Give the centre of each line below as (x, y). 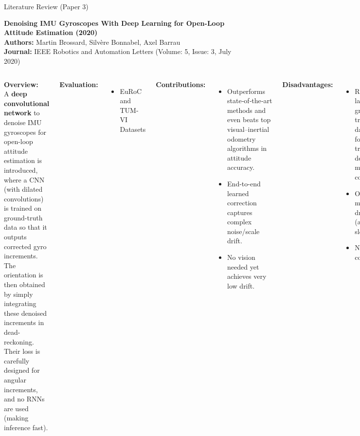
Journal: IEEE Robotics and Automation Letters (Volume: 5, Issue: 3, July (118, 51)
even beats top (249, 119)
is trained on (23, 208)
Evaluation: (79, 84)
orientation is (24, 275)
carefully (17, 360)
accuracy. (241, 167)
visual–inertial (248, 129)
